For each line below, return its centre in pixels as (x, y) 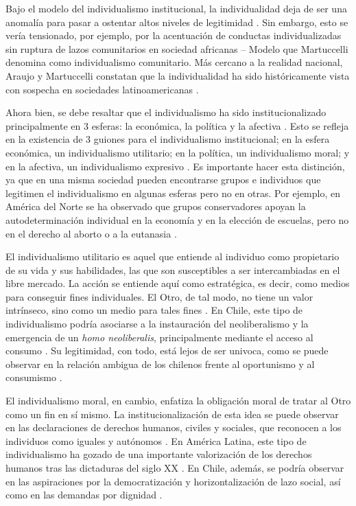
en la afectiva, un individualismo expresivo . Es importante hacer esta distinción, (175, 166)
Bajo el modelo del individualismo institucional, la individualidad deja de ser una (176, 8)
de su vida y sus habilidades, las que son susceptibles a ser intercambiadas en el (173, 269)
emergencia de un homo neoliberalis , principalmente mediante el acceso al (159, 337)
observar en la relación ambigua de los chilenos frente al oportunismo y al (160, 364)
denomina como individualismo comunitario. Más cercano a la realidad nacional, (174, 62)
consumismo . (34, 377)
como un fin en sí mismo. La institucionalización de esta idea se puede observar (172, 414)
